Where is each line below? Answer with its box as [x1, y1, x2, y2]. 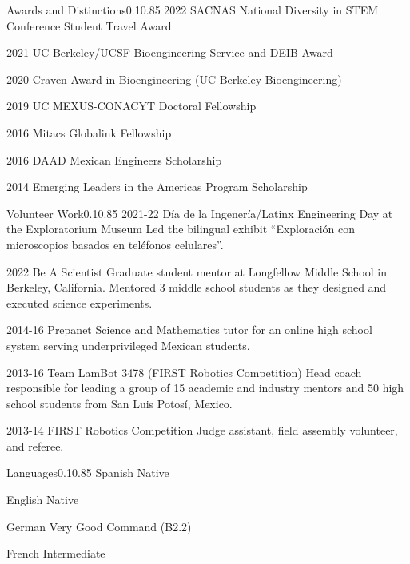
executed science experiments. [6, 294, 153, 311]
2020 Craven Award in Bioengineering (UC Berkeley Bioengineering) [6, 70, 342, 87]
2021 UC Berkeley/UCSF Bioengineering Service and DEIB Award [6, 44, 333, 61]
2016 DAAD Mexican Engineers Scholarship [6, 151, 222, 168]
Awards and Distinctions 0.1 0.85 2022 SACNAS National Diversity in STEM [6, 2, 379, 18]
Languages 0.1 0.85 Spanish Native [6, 464, 169, 481]
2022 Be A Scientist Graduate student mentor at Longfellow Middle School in [6, 263, 387, 280]
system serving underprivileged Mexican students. [6, 336, 250, 353]
